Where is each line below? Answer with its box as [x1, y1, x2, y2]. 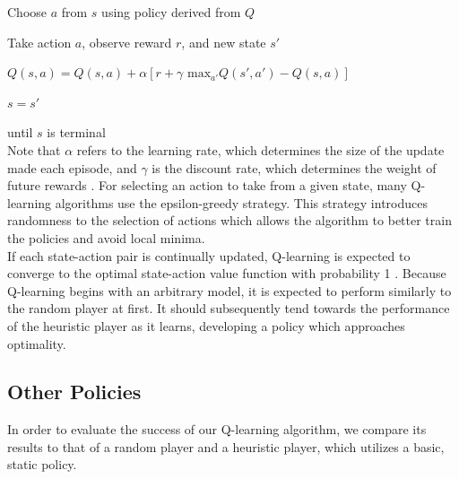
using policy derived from [101, 3, 241, 21]
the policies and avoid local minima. [7, 228, 205, 247]
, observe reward [82, 32, 172, 51]
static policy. [7, 455, 77, 474]
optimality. [7, 334, 66, 353]
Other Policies [7, 378, 142, 405]
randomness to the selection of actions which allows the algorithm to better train [7, 211, 452, 230]
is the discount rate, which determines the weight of [152, 158, 437, 177]
